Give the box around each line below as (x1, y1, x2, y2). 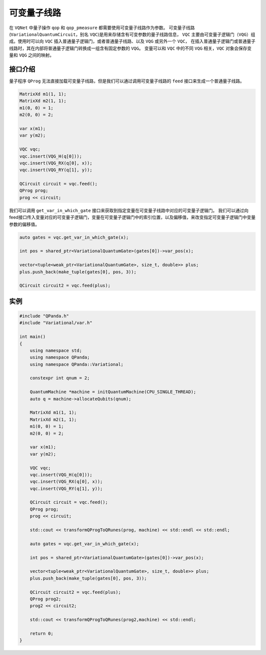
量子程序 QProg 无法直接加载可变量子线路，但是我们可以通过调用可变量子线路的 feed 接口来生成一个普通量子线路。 (9, 78, 245, 84)
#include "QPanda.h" (19, 313, 69, 319)
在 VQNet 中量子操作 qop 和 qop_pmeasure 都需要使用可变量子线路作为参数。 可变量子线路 (9, 25, 195, 31)
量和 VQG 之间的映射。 (9, 52, 54, 58)
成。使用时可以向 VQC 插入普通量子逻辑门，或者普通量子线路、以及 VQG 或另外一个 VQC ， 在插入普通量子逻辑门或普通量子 (9, 38, 256, 44)
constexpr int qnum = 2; (30, 375, 90, 381)
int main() (19, 334, 46, 340)
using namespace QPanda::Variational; (30, 362, 124, 367)
